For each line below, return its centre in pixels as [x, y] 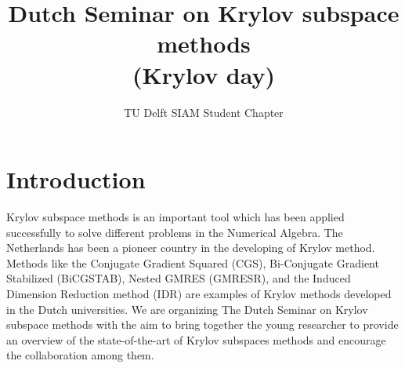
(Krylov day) [204, 74]
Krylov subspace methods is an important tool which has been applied [175, 217]
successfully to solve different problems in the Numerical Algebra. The [175, 232]
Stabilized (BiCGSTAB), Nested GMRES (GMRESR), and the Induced [179, 278]
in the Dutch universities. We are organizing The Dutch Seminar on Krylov [187, 309]
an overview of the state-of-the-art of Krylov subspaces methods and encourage [196, 339]
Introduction [76, 179]
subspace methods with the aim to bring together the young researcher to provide [202, 324]
